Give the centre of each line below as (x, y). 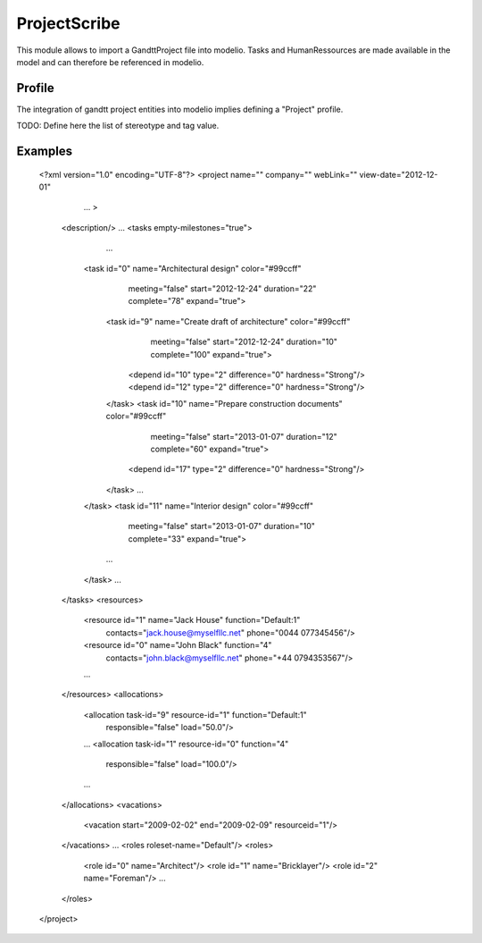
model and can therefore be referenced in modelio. (110, 62)
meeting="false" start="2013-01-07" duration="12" (244, 436)
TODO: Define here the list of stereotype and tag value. (118, 126)
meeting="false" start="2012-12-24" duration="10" (244, 342)
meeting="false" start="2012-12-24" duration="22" (222, 288)
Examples (45, 152)
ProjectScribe (68, 23)
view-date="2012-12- (399, 174)
